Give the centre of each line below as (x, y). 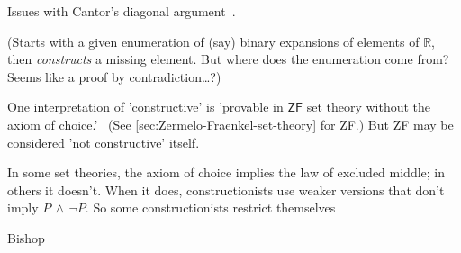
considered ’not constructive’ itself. (104, 142)
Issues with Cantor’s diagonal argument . (122, 11)
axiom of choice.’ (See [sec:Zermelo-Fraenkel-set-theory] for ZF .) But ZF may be (230, 124)
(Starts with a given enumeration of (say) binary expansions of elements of (213, 41)
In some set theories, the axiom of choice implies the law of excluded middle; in (226, 172)
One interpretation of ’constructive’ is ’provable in (145, 107)
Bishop (26, 237)
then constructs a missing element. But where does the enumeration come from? (228, 59)
